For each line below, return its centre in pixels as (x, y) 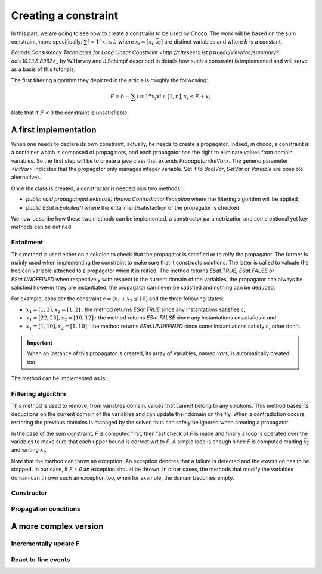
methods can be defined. (42, 227)
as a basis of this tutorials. (43, 69)
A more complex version (57, 527)
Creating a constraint (65, 15)
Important (40, 343)
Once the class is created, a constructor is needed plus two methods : (97, 188)
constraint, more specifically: (47, 41)
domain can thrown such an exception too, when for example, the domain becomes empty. (123, 477)
